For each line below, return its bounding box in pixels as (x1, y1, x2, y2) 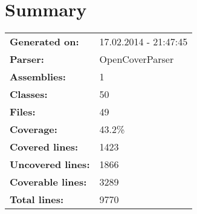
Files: (10, 105, 36, 119)
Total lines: (10, 192, 64, 207)
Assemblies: (10, 70, 66, 84)
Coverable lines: (10, 175, 87, 189)
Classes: (10, 87, 48, 102)
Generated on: (10, 34, 79, 49)
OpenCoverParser (99, 52, 174, 66)
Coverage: (10, 122, 57, 137)
